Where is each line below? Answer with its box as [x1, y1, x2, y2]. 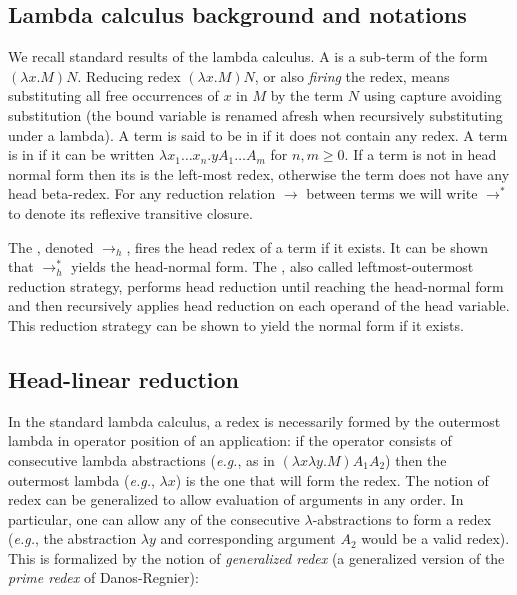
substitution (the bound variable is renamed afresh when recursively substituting [8, 104, 503, 125]
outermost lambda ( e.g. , [8, 469, 155, 490]
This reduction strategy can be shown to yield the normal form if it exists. [8, 314, 464, 335]
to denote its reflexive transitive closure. [8, 202, 253, 223]
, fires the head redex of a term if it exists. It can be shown [126, 236, 489, 257]
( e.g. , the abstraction [8, 528, 137, 549]
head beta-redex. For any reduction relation [8, 183, 276, 204]
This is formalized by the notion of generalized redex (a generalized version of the [8, 547, 505, 568]
